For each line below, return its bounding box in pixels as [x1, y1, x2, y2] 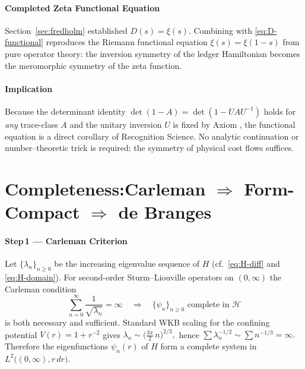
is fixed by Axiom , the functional [173, 118, 296, 130]
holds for [263, 105, 296, 117]
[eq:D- [255, 24, 277, 36]
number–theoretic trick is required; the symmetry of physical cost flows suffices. [5, 141, 294, 154]
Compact [5, 200, 80, 224]
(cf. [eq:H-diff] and [212, 257, 280, 270]
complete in [187, 300, 230, 309]
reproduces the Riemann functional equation [46, 36, 208, 48]
